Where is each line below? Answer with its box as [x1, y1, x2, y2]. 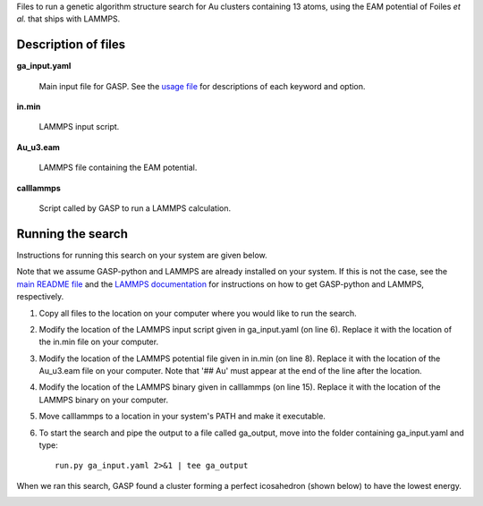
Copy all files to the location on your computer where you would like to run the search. [38, 308, 357, 318]
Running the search [16, 226, 129, 241]
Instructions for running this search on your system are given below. [16, 249, 267, 260]
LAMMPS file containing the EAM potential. [38, 162, 198, 173]
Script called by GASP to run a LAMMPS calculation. [38, 203, 232, 214]
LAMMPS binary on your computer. [38, 394, 169, 405]
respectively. [16, 291, 64, 302]
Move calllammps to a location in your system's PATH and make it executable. [38, 411, 326, 422]
